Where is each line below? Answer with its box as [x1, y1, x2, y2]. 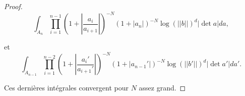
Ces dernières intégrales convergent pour [4, 82, 129, 92]
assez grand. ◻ [139, 82, 186, 92]
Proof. [4, 1, 23, 11]
